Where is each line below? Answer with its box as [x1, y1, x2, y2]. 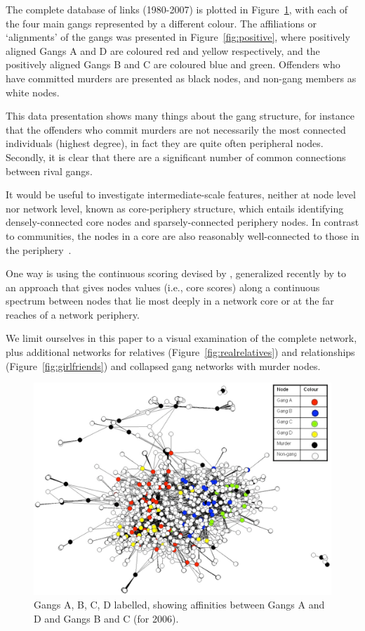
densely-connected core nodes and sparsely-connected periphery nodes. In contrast [6, 215, 359, 229]
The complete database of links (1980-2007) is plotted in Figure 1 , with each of [6, 2, 347, 16]
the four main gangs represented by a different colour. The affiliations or [6, 15, 317, 30]
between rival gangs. [6, 163, 93, 178]
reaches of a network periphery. [6, 307, 140, 321]
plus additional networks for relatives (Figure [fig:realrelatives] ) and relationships [6, 345, 355, 359]
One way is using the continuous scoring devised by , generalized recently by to [6, 266, 347, 281]
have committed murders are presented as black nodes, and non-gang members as [6, 70, 357, 85]
